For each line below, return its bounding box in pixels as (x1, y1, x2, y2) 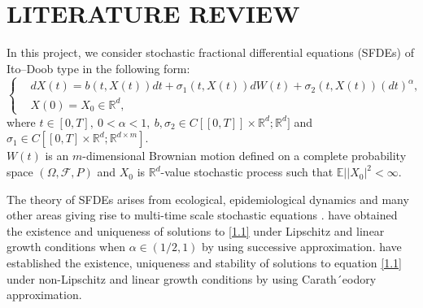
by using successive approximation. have (202, 238, 402, 255)
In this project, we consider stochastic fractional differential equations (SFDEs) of (7, 44, 414, 61)
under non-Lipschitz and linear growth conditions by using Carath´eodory (7, 270, 377, 287)
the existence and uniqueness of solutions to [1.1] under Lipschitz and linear (7, 222, 385, 239)
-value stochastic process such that (160, 163, 334, 180)
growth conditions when (7, 238, 125, 255)
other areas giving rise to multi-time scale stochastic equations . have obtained (7, 206, 398, 223)
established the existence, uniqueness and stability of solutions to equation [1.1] (7, 254, 402, 271)
